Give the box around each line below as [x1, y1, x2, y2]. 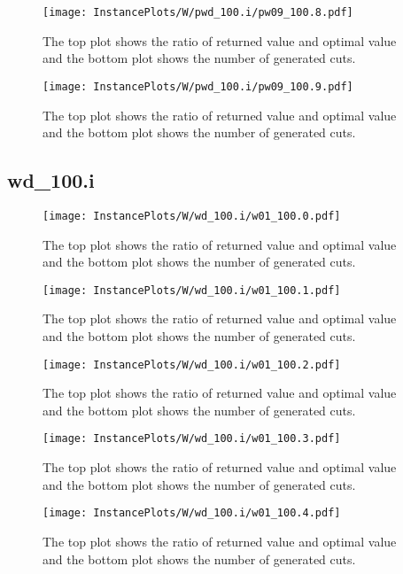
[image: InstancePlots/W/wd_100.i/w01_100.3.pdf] [43, 432, 341, 446]
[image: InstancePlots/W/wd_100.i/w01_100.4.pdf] [43, 507, 341, 520]
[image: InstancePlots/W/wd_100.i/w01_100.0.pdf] [43, 209, 341, 222]
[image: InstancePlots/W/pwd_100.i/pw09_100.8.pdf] [43, 6, 353, 19]
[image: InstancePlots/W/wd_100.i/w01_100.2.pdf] [43, 358, 341, 371]
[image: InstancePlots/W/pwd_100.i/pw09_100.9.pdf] [43, 80, 353, 93]
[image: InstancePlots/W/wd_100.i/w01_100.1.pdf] [43, 283, 341, 297]
